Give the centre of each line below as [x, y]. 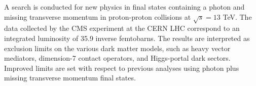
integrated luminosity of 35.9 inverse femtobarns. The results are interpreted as [127, 38]
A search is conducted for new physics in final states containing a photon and [124, 7]
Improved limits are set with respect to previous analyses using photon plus [122, 68]
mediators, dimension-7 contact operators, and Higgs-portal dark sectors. [117, 58]
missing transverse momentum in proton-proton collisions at [98, 16]
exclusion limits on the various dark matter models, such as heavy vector [117, 48]
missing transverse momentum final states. [70, 78]
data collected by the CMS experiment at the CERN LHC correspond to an [122, 28]
